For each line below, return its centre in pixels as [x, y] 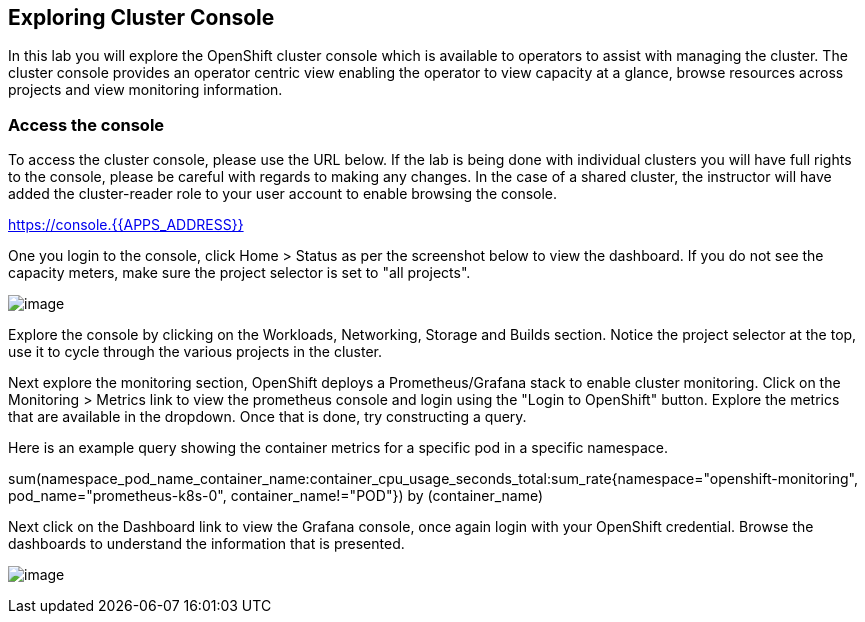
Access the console [86, 124]
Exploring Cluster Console [141, 17]
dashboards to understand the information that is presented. [206, 544]
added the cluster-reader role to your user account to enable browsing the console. [283, 194]
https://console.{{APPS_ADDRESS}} [126, 225]
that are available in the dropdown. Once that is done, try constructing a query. [267, 417]
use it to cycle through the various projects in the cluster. [195, 352]
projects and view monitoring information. [145, 90]
